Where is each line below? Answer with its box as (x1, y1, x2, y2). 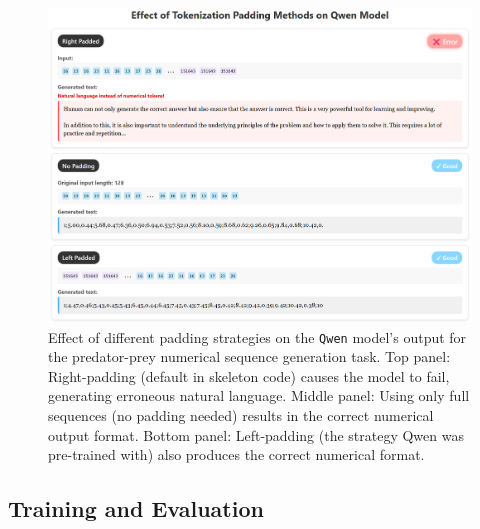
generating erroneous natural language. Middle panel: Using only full (48, 385, 470, 406)
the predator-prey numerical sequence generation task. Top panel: (48, 346, 451, 367)
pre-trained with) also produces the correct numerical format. (48, 444, 425, 465)
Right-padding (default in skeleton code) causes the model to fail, (48, 365, 450, 386)
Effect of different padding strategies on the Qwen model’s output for (48, 326, 467, 347)
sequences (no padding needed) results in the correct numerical (48, 405, 434, 426)
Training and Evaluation (8, 493, 264, 524)
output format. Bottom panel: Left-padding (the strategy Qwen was (48, 424, 464, 445)
